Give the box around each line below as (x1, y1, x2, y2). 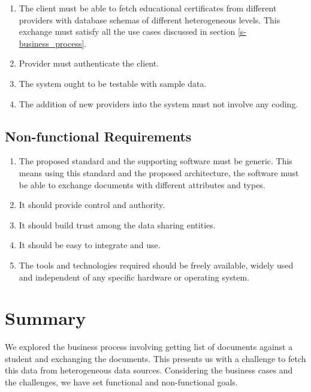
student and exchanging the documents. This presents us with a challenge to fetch (5, 352, 306, 364)
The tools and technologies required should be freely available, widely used (19, 258, 294, 271)
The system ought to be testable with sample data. (19, 77, 207, 89)
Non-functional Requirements (5, 126, 192, 145)
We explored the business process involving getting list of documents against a (5, 340, 293, 353)
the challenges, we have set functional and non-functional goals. (5, 376, 238, 388)
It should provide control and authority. (19, 198, 165, 211)
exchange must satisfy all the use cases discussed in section (19, 25, 235, 38)
